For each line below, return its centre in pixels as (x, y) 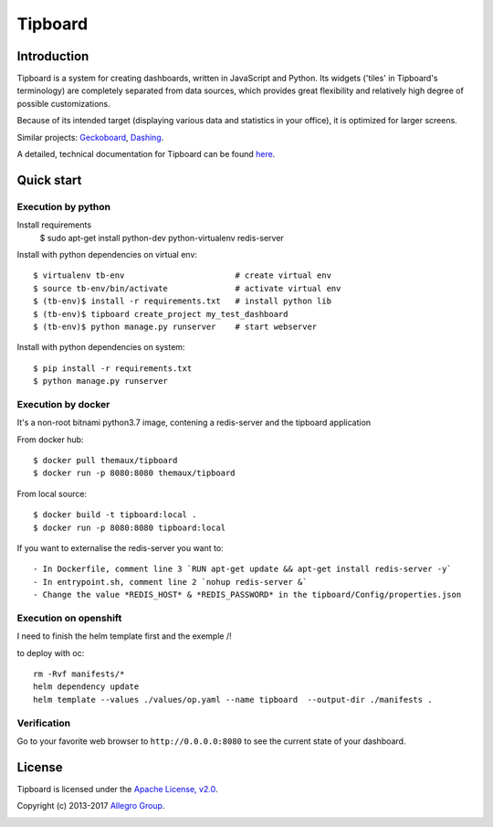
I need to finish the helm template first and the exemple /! (124, 636)
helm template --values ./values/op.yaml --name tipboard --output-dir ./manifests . (233, 700)
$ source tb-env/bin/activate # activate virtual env (187, 288)
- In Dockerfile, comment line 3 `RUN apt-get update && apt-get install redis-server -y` (242, 569)
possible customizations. (64, 103)
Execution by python (64, 207)
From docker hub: (50, 440)
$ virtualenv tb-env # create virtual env (183, 276)
